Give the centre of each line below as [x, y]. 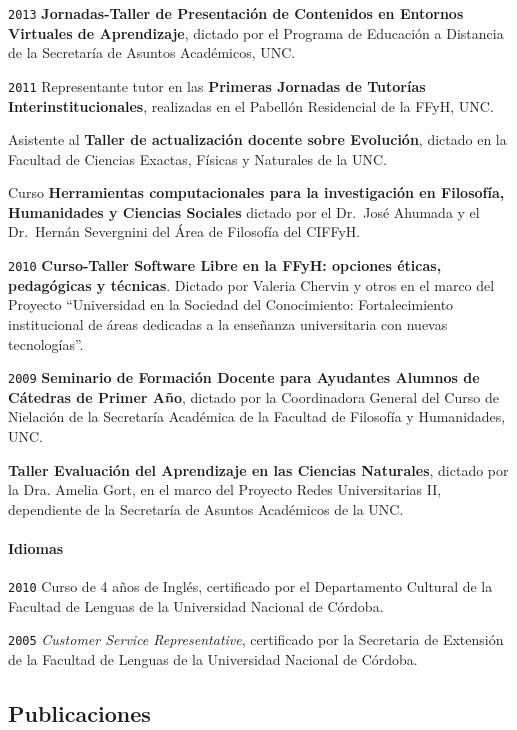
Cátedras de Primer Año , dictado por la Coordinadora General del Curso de [253, 396]
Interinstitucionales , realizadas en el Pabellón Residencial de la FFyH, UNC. [251, 105]
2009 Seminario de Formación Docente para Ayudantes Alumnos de [244, 377]
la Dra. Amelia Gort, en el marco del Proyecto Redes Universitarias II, [225, 489]
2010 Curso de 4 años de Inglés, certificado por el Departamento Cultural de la [250, 586]
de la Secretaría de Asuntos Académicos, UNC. [152, 52]
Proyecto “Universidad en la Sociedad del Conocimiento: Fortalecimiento [231, 304]
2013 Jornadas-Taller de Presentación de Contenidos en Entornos [236, 13]
